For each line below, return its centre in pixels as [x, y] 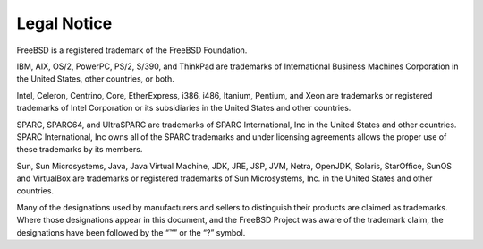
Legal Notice [64, 23]
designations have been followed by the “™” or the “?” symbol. [131, 232]
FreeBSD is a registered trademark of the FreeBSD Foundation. [132, 50]
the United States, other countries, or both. [95, 79]
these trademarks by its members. [80, 150]
